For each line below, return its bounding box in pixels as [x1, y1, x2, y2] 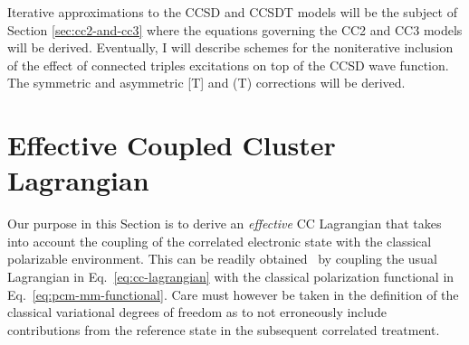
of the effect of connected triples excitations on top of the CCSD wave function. [7, 55, 449, 74]
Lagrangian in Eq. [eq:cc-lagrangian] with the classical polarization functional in [7, 267, 455, 286]
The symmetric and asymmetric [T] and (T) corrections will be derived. [7, 73, 406, 92]
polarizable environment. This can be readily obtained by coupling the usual [7, 249, 437, 268]
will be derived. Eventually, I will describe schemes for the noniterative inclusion [7, 38, 454, 57]
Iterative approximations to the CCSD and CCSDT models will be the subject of [7, 3, 457, 21]
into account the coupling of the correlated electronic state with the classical [7, 231, 432, 250]
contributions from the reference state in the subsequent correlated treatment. [7, 320, 440, 339]
